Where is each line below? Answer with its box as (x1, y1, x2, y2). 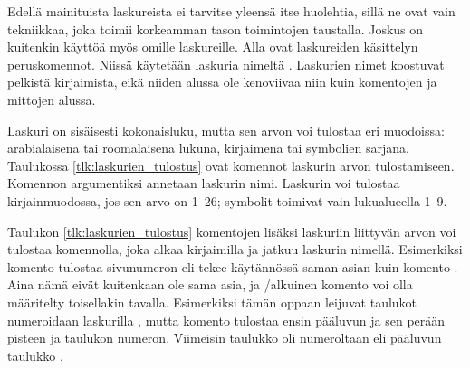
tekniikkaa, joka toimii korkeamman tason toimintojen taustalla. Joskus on (7, 19, 424, 38)
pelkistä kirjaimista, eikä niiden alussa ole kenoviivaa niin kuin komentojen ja (7, 72, 437, 91)
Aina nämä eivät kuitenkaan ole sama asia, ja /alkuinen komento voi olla (7, 275, 413, 294)
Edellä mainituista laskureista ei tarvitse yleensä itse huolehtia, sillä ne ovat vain (7, 2, 456, 20)
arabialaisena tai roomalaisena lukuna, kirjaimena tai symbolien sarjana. (7, 138, 409, 157)
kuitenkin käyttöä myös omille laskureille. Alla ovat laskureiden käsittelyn (7, 37, 418, 56)
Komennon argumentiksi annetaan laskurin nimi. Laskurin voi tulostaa (7, 174, 400, 193)
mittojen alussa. (7, 90, 96, 109)
